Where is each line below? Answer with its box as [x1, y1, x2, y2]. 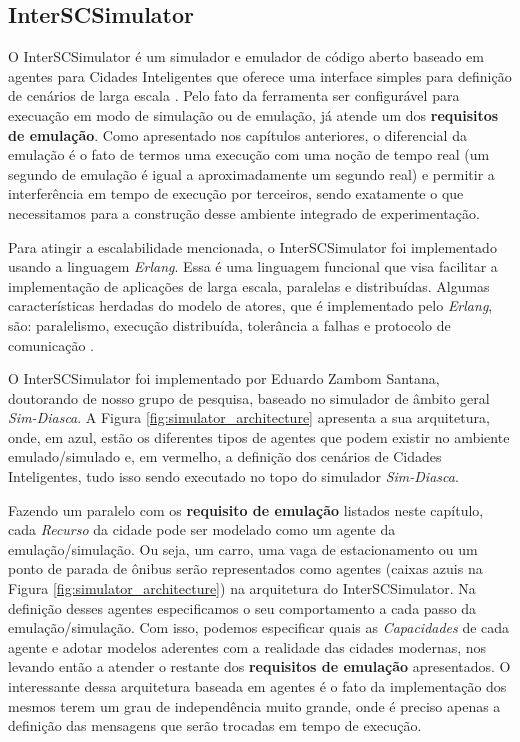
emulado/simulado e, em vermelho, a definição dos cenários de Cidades [8, 446, 442, 467]
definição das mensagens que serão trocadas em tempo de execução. [8, 715, 422, 736]
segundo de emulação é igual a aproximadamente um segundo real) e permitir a [8, 163, 495, 184]
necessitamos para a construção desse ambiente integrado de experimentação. [8, 202, 480, 223]
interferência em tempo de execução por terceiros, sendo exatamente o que [8, 183, 464, 204]
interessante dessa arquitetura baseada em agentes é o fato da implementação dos [8, 676, 507, 697]
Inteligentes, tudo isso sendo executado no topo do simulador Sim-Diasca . [8, 466, 459, 487]
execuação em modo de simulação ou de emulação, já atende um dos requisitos [8, 104, 499, 125]
